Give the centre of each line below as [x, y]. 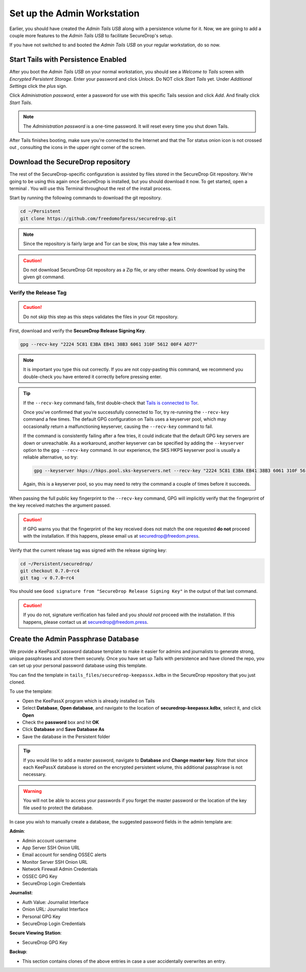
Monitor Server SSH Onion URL [55, 862]
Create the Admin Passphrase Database [74, 639]
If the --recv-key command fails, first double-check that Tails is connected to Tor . [111, 403]
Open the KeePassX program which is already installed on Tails [88, 701]
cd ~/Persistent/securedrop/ [57, 564]
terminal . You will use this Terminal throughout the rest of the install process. [91, 188]
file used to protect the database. [58, 808]
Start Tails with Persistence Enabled [68, 59]
